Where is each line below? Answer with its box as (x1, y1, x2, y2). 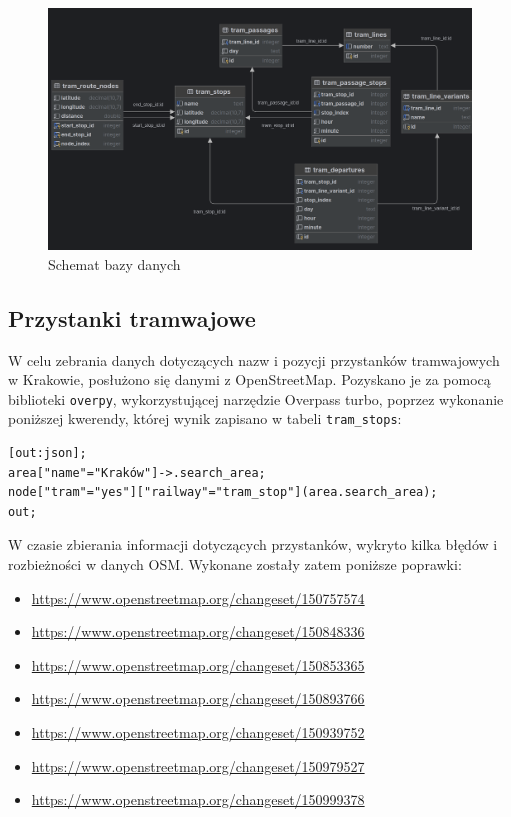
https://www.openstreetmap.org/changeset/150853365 (31, 654, 365, 675)
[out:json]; (8, 446, 87, 461)
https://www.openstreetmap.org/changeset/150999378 (31, 789, 365, 810)
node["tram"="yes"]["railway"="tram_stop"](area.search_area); (8, 485, 438, 500)
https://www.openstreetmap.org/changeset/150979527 (31, 755, 365, 776)
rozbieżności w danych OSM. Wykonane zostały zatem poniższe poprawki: (8, 554, 462, 575)
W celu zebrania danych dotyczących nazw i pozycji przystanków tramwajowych (8, 349, 500, 370)
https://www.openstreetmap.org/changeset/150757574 (31, 587, 365, 608)
